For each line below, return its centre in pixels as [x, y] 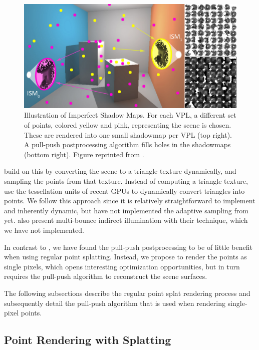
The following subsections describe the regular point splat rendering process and [127, 293]
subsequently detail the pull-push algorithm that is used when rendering [115, 303]
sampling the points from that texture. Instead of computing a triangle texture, [126, 181]
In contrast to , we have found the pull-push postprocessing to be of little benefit [128, 247]
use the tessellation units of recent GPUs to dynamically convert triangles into [124, 191]
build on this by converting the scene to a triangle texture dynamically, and [120, 171]
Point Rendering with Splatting [88, 340]
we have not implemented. [44, 230]
